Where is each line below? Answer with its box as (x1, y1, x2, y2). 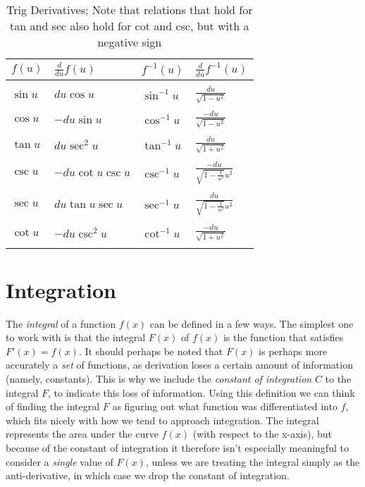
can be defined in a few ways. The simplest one (149, 316, 354, 331)
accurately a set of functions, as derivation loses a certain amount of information (6, 357, 353, 372)
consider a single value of (6, 454, 113, 469)
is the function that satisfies (223, 330, 344, 345)
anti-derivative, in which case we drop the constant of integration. (6, 468, 290, 483)
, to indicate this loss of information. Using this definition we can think (48, 385, 355, 400)
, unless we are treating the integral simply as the (145, 454, 360, 469)
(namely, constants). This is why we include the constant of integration (6, 371, 312, 386)
